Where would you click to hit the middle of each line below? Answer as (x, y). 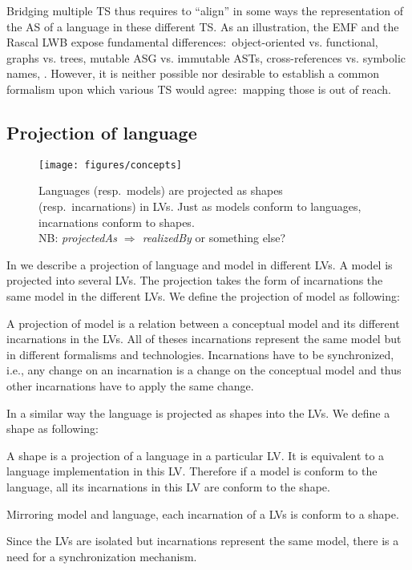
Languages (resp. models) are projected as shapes (161, 190)
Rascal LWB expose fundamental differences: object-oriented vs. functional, (192, 42)
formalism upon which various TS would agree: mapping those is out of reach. (199, 89)
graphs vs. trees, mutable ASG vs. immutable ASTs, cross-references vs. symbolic (206, 57)
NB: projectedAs (78, 238)
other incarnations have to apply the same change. (130, 385)
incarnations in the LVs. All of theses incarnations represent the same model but (204, 339)
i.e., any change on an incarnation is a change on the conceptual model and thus (204, 370)
